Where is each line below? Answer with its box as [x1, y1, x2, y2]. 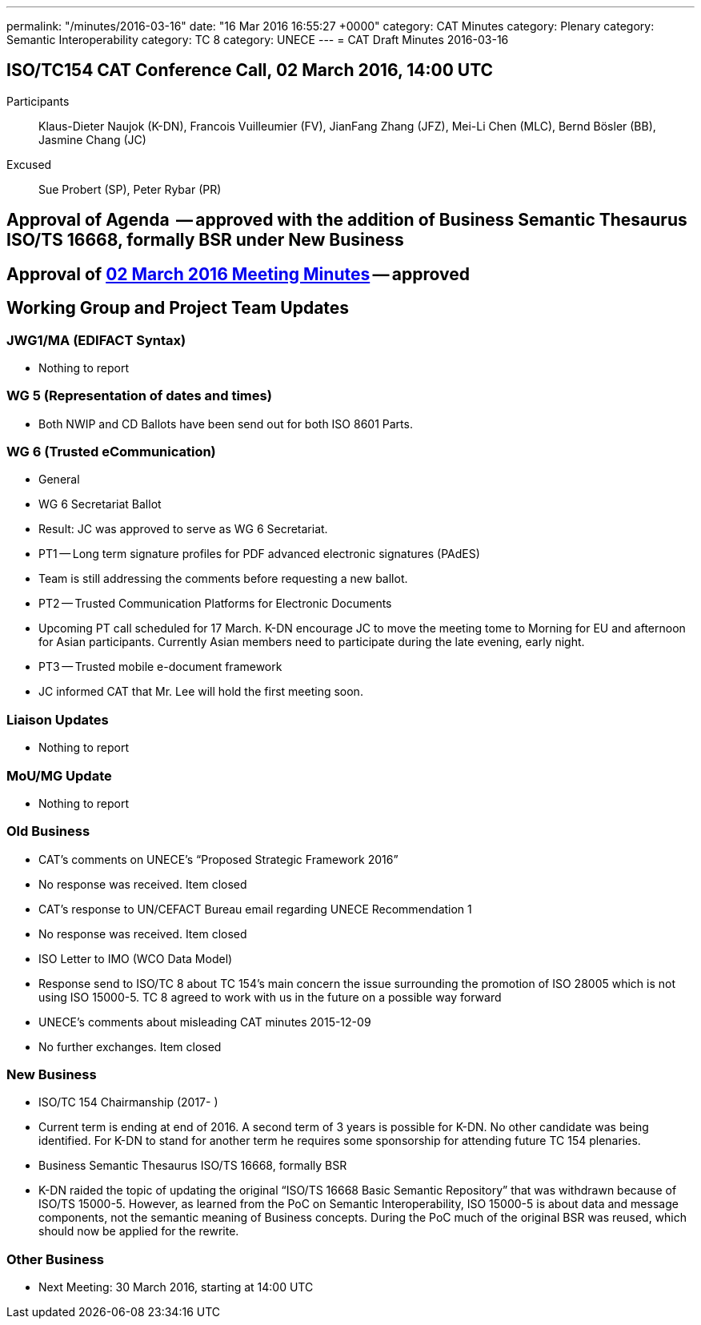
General [38, 472, 80, 487]
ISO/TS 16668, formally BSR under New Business [6, 230, 404, 251]
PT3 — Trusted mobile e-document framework [38, 660, 282, 674]
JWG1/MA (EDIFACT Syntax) [6, 331, 186, 348]
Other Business [6, 1251, 104, 1267]
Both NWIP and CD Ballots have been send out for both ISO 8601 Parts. [38, 416, 413, 431]
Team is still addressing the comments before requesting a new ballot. [38, 572, 408, 586]
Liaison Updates [6, 711, 109, 728]
